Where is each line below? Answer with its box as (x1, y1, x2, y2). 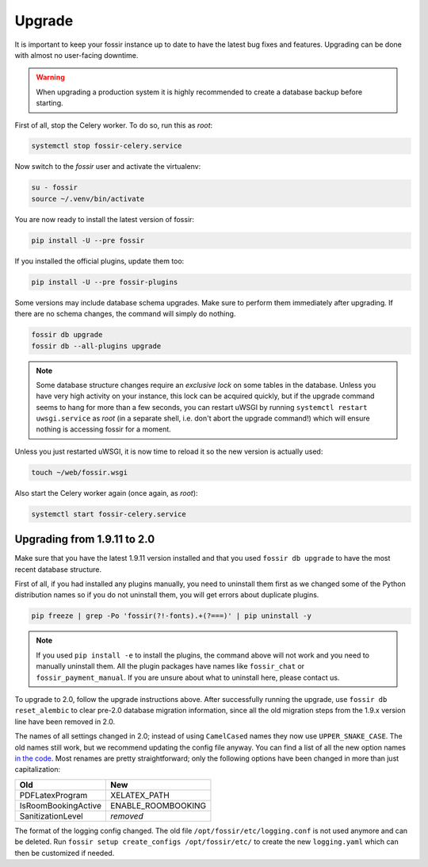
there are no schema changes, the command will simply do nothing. (14, 309, 236, 319)
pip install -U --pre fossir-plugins (31, 278, 178, 286)
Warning (36, 72, 65, 82)
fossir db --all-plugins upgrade (31, 341, 162, 351)
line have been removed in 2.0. (14, 716, 116, 726)
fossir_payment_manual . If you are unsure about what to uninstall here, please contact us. (36, 673, 340, 682)
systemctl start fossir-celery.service (31, 509, 186, 519)
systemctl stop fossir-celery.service (31, 141, 182, 151)
